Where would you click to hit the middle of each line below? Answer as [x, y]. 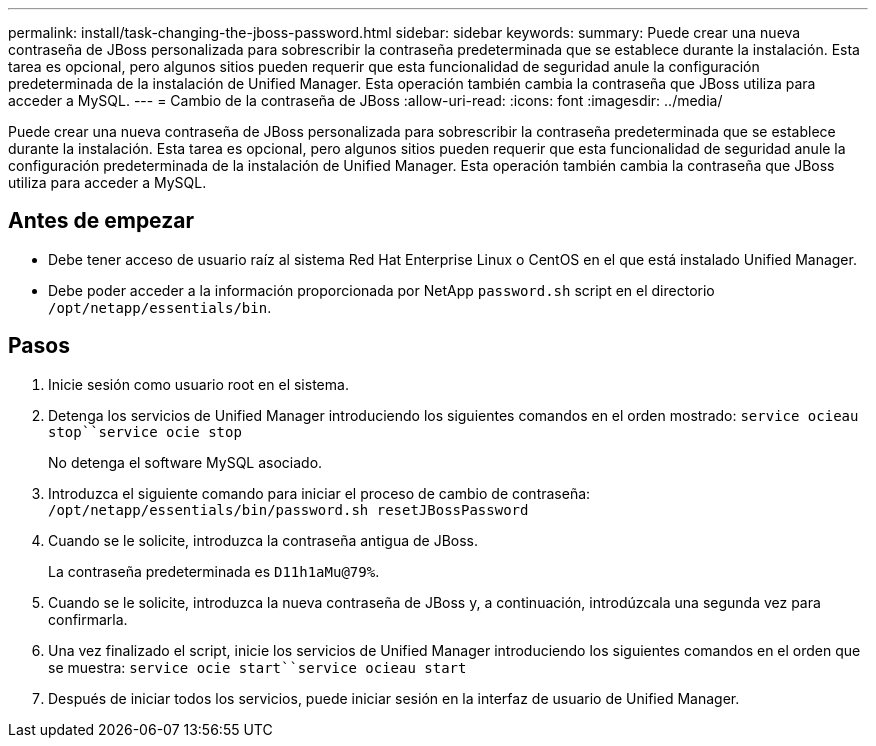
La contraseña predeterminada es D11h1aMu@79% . [214, 571]
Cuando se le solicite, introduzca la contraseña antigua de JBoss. [263, 540]
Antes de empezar [101, 221]
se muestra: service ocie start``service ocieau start [257, 667]
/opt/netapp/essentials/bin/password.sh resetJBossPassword [288, 509]
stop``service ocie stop [145, 431]
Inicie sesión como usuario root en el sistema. [198, 384]
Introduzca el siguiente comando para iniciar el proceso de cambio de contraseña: [319, 493]
